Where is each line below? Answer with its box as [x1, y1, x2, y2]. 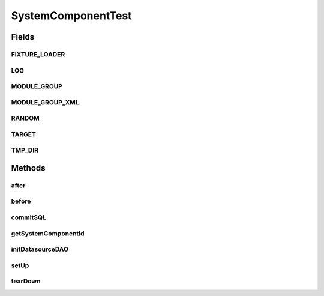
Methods [11, 163, 46, 173]
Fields [11, 32, 35, 42]
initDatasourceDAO [11, 245, 69, 253]
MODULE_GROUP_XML [11, 98, 79, 106]
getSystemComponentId [11, 229, 85, 237]
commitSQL [11, 213, 46, 222]
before [11, 197, 31, 205]
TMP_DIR [11, 146, 39, 154]
